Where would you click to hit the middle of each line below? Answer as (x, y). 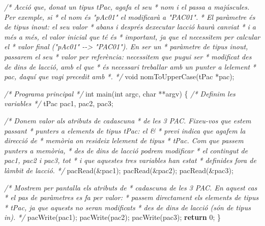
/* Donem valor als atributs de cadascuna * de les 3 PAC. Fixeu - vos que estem (128, 120)
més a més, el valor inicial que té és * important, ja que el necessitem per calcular (132, 36)
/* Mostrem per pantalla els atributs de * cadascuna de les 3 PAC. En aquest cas (131, 187)
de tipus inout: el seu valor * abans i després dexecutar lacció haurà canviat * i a (130, 27)
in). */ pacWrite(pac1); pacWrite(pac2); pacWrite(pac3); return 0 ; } (113, 217)
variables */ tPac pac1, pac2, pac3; (59, 103)
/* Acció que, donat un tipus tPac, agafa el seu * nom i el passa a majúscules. (127, 7)
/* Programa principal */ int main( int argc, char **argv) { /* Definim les (120, 93)
